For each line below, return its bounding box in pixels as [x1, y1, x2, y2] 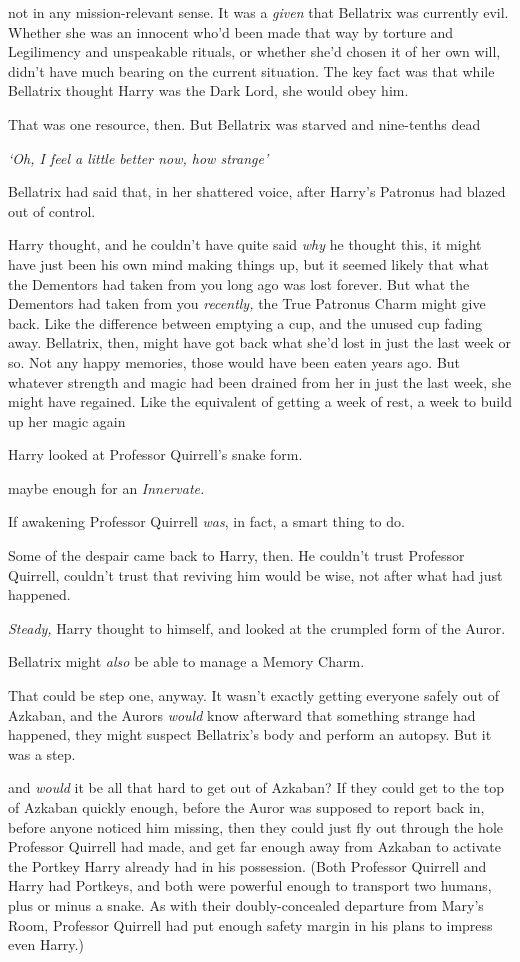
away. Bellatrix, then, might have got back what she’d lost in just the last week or [8, 332, 511, 353]
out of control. [8, 200, 96, 221]
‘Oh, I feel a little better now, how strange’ [8, 147, 269, 168]
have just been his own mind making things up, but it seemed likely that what [8, 253, 489, 274]
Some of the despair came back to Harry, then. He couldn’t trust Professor [8, 545, 465, 566]
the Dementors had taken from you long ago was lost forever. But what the [8, 273, 470, 294]
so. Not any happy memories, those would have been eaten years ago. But [8, 351, 461, 372]
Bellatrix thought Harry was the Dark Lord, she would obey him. [8, 80, 409, 101]
